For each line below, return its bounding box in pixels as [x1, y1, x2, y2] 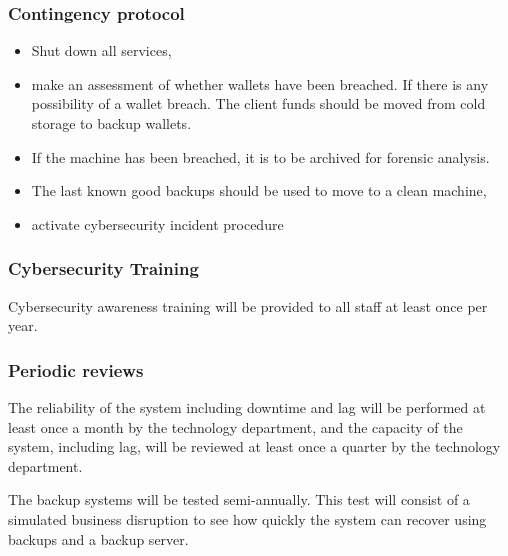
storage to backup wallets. [31, 113, 192, 133]
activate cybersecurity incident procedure [31, 213, 284, 234]
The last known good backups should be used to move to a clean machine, [31, 180, 487, 201]
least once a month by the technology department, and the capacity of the [8, 416, 463, 437]
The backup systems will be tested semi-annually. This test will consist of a [8, 489, 470, 510]
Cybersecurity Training [8, 256, 199, 281]
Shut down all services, [31, 40, 172, 61]
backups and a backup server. [8, 528, 189, 549]
